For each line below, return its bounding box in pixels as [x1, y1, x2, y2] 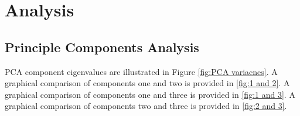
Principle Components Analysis [5, 37, 199, 56]
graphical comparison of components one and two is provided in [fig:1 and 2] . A [5, 77, 290, 89]
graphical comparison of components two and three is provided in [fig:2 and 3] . [5, 100, 287, 112]
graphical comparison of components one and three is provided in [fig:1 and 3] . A [5, 88, 295, 100]
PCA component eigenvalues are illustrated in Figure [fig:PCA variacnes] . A [5, 65, 278, 77]
